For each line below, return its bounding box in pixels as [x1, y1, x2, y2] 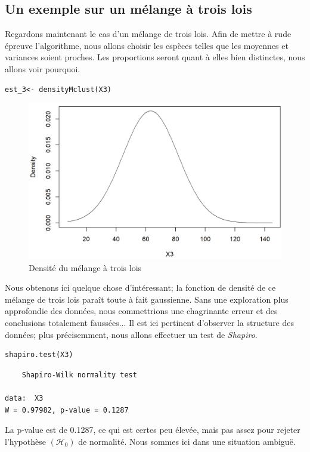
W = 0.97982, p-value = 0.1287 [5, 405, 129, 414]
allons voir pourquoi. [5, 62, 80, 75]
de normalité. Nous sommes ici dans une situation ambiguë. [78, 435, 296, 447]
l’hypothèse [5, 435, 46, 447]
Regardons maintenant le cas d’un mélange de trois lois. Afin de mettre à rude [5, 27, 292, 40]
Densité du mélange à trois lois [29, 261, 142, 273]
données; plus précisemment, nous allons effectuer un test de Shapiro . [5, 328, 258, 340]
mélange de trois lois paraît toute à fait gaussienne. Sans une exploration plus [5, 293, 289, 305]
